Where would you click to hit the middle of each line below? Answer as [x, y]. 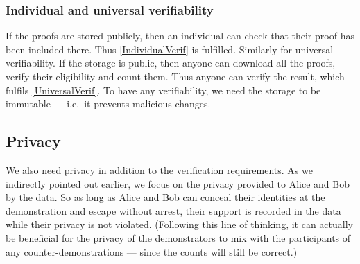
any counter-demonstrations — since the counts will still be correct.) [152, 251]
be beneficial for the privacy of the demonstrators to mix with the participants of [178, 237]
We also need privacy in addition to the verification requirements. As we [159, 169]
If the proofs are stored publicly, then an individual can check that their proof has [180, 36]
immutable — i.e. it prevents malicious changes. [108, 104]
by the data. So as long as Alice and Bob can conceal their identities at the [165, 197]
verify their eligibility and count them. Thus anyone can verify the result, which [175, 76]
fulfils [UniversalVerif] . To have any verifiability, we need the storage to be [163, 90]
